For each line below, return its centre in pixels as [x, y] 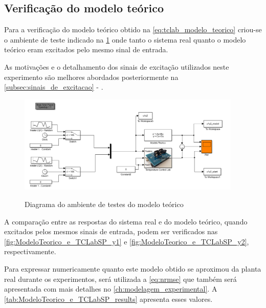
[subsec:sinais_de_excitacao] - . [54, 87]
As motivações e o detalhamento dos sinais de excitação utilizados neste [117, 66]
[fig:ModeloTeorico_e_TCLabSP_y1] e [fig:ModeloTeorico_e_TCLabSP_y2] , [127, 241]
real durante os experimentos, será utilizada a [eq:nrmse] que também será [120, 279]
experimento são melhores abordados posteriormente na [91, 77]
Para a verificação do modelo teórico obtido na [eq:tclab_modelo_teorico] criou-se [133, 29]
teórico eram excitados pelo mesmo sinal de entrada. [86, 49]
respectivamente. [30, 251]
